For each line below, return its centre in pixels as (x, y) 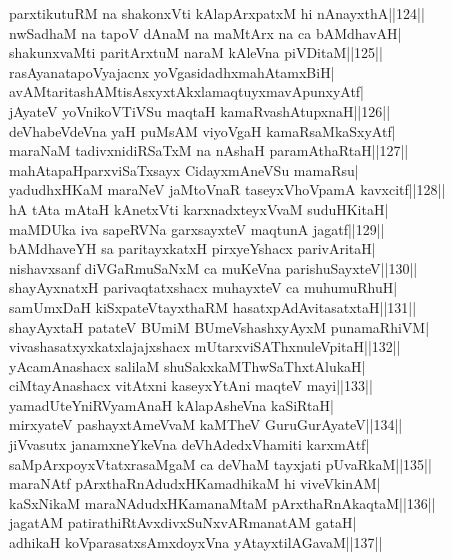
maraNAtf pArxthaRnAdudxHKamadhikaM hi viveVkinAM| (195, 483)
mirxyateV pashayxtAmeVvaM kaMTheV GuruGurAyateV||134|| (206, 424)
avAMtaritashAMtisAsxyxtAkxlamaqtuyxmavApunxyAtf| (187, 91)
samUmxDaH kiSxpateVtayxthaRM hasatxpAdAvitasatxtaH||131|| (213, 306)
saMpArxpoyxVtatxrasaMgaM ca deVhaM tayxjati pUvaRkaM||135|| (220, 463)
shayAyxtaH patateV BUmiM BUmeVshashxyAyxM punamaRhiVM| (219, 326)
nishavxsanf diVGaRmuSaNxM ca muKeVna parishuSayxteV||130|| (213, 267)
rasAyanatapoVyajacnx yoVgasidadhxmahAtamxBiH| (172, 71)
